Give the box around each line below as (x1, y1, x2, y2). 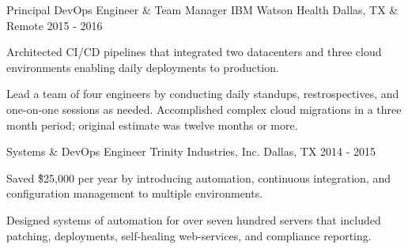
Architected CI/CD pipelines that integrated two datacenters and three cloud (6, 43, 382, 60)
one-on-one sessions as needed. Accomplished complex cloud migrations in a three (6, 100, 402, 117)
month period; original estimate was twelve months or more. (6, 116, 298, 133)
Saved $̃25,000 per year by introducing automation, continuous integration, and (6, 169, 391, 186)
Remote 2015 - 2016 (6, 17, 103, 33)
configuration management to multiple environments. (6, 185, 263, 202)
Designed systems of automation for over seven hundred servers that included (6, 211, 381, 228)
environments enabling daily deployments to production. (6, 58, 279, 75)
